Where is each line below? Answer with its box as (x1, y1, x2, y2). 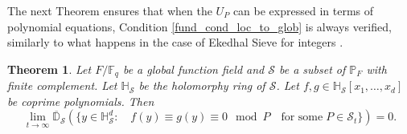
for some (281, 112, 323, 124)
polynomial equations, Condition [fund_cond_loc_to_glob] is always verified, (7, 18, 392, 35)
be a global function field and (122, 60, 265, 77)
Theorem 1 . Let (7, 60, 92, 77)
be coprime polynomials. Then (7, 92, 154, 109)
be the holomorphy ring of (138, 77, 265, 94)
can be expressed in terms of (232, 2, 374, 18)
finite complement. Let (7, 77, 117, 94)
